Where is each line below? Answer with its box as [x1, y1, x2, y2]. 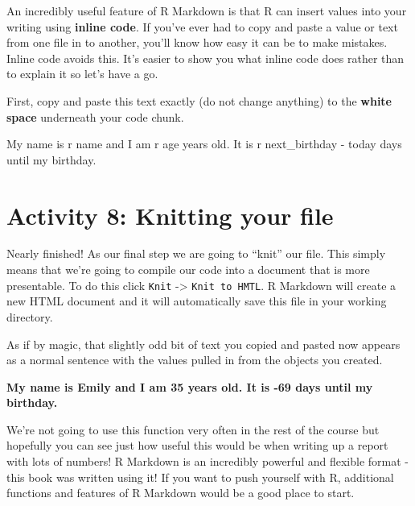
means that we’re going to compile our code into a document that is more [6, 261, 370, 278]
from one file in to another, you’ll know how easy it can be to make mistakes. [6, 34, 388, 51]
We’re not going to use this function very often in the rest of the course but [6, 421, 380, 438]
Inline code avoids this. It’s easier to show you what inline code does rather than [6, 49, 405, 66]
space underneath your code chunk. [6, 108, 184, 125]
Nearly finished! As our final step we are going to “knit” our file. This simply [6, 245, 386, 262]
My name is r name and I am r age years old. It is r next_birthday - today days [6, 135, 402, 152]
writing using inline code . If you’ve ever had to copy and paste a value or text [6, 18, 398, 35]
